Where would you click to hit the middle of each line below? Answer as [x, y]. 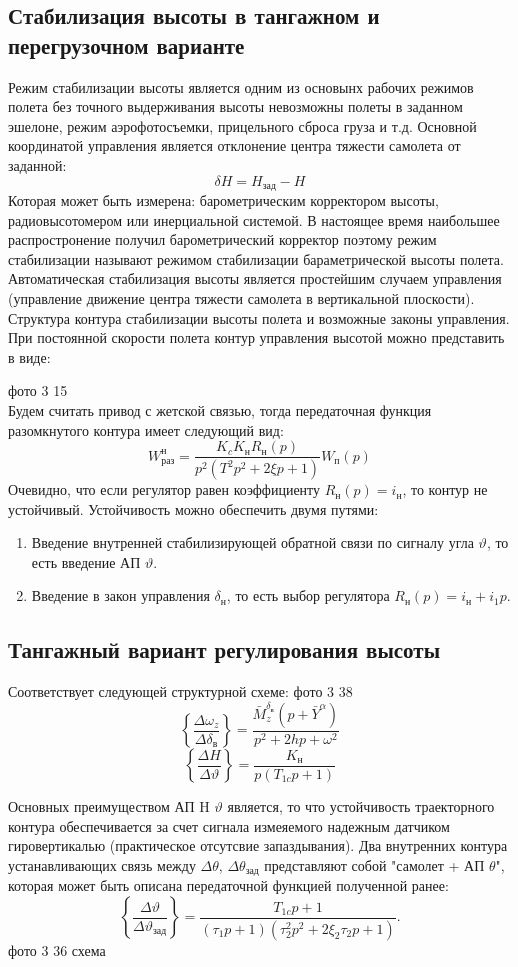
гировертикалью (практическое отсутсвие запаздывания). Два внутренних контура [258, 845]
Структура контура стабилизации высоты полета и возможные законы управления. [259, 317]
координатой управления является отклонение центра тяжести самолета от [234, 145]
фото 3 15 [38, 390]
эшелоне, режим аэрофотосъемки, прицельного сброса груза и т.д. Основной [242, 125]
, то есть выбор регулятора [308, 595]
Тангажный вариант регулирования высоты [224, 649]
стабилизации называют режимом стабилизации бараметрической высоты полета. [256, 258]
